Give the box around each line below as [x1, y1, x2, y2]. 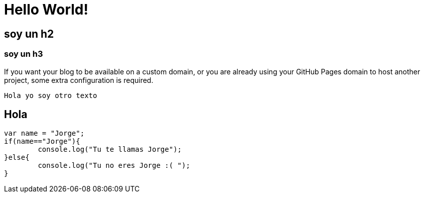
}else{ [4, 153, 30, 162]
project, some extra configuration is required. [4, 75, 154, 84]
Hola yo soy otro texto [4, 91, 97, 100]
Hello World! [4, 1, 88, 18]
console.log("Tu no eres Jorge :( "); [38, 161, 190, 170]
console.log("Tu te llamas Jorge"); [38, 145, 182, 154]
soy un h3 [4, 49, 43, 59]
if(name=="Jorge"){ [4, 137, 80, 146]
